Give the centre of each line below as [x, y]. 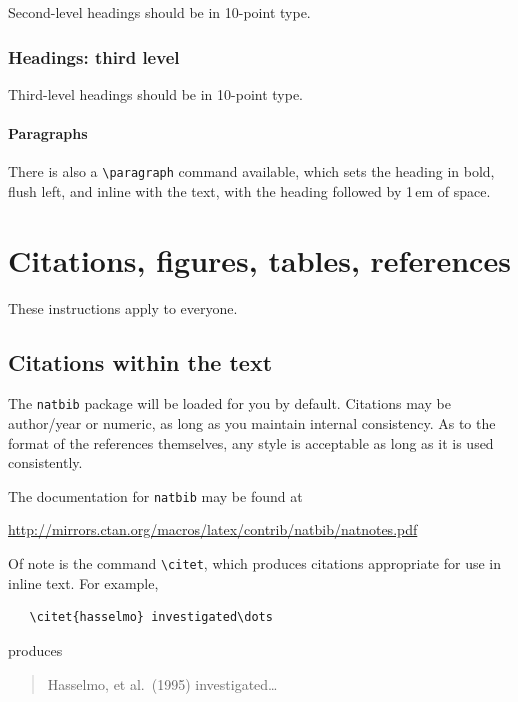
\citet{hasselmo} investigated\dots [151, 617]
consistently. [45, 462]
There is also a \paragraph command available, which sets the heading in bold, [251, 171]
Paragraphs [48, 133]
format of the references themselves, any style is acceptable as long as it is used [251, 442]
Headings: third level [94, 56]
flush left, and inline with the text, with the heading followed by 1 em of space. [249, 190]
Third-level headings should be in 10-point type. [156, 93]
